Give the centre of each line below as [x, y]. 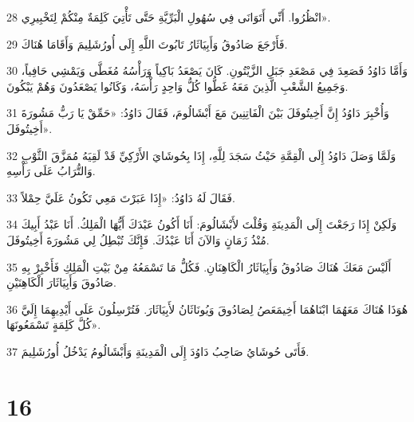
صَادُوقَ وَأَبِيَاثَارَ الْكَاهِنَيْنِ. [61, 282]
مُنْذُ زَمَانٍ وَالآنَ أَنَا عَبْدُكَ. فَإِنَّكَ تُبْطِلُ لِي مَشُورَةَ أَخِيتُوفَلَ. [138, 239]
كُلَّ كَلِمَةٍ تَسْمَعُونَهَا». [54, 324]
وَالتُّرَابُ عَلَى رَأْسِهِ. [51, 171]
